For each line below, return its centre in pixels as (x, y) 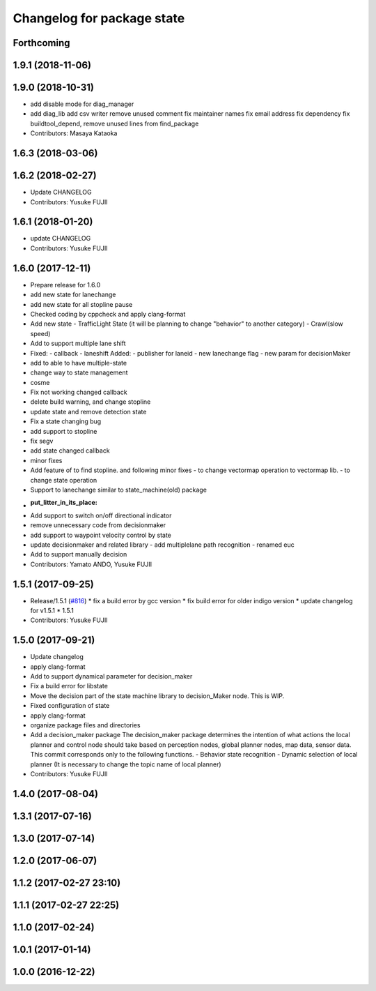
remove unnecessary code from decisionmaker (98, 525)
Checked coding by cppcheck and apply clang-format (108, 314)
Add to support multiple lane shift (78, 343)
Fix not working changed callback (79, 392)
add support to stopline (64, 431)
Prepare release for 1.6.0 (65, 285)
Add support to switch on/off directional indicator (101, 515)
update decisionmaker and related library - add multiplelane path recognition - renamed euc (163, 545)
